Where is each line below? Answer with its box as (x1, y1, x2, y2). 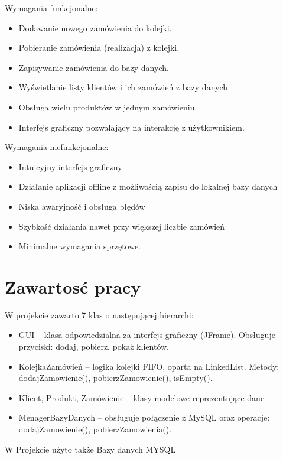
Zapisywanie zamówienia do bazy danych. (18, 61, 169, 73)
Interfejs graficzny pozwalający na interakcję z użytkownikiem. (18, 121, 245, 133)
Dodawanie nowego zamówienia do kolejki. (18, 21, 172, 34)
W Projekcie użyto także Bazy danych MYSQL (5, 442, 176, 455)
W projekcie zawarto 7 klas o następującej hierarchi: (5, 308, 194, 321)
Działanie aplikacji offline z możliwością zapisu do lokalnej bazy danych (18, 180, 278, 193)
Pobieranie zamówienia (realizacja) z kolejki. (18, 41, 180, 54)
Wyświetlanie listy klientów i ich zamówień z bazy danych (18, 81, 228, 93)
